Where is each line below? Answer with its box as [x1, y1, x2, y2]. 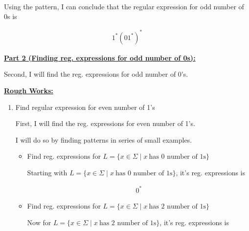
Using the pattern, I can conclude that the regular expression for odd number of [4, 1, 244, 11]
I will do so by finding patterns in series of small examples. [15, 134, 192, 145]
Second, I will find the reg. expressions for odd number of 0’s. [4, 69, 188, 79]
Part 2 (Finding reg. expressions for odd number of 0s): [4, 52, 196, 63]
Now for [27, 217, 51, 227]
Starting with [27, 167, 68, 177]
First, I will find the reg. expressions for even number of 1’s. [15, 118, 195, 128]
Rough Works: [4, 85, 53, 95]
